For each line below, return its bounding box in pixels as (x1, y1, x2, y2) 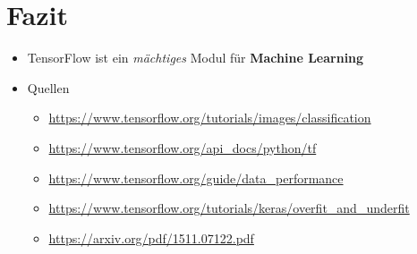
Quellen (27, 78, 70, 97)
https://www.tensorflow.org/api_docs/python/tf (48, 138, 317, 157)
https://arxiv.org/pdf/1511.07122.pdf (48, 228, 254, 247)
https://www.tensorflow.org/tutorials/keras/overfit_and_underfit (48, 199, 410, 217)
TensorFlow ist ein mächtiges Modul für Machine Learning (27, 48, 364, 67)
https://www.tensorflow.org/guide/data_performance (48, 168, 344, 187)
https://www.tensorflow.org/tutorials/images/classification (48, 108, 371, 127)
